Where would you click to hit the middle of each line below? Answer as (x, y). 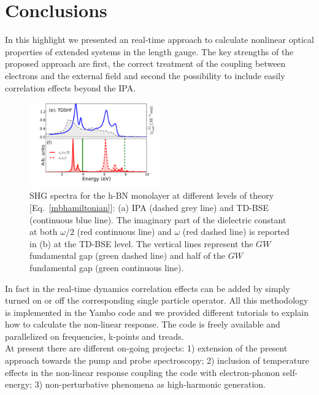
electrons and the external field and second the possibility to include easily (145, 75)
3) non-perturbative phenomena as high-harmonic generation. (150, 384)
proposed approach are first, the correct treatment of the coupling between (145, 63)
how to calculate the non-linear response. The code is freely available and (143, 324)
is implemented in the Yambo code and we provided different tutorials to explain (157, 312)
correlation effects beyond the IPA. (71, 87)
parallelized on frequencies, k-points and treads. (94, 336)
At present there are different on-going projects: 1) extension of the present (146, 348)
